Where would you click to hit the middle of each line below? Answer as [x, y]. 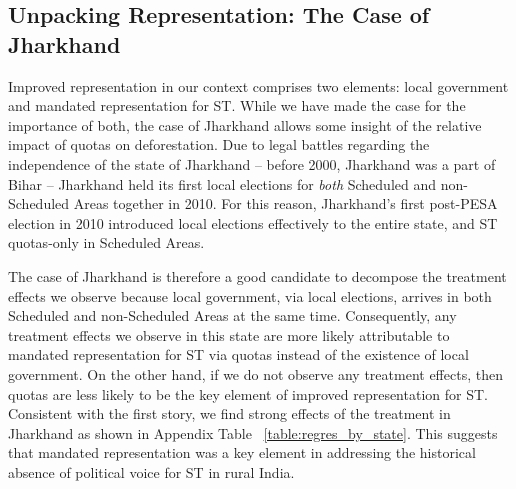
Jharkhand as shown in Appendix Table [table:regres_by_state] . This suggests [253, 432]
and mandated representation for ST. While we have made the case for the [237, 105]
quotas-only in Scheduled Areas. [106, 242]
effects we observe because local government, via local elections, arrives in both [250, 295]
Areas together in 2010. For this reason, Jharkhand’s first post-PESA [285, 203]
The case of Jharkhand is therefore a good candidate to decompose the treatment [257, 275]
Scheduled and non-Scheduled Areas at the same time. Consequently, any [232, 315]
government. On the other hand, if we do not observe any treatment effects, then [255, 373]
